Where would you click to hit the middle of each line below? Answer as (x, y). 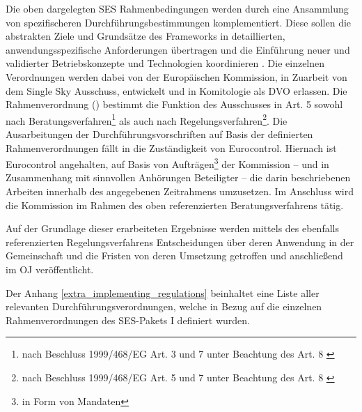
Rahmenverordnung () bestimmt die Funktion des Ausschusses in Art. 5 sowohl (174, 104)
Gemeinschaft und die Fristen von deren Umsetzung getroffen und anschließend (174, 255)
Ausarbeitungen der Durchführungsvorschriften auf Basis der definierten (159, 134)
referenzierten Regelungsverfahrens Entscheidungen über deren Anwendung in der (180, 242)
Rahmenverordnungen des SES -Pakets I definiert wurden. (128, 320)
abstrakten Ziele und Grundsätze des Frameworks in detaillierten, (145, 36)
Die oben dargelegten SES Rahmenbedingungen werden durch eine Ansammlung (177, 8)
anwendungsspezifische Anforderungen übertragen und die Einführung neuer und (178, 49)
